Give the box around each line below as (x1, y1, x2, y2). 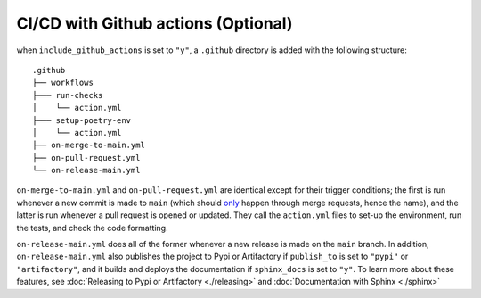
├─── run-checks (32, 90, 103, 100)
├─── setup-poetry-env (32, 115, 132, 125)
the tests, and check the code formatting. (16, 222, 168, 233)
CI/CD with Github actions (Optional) (16, 13, 293, 33)
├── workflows (32, 78, 94, 88)
